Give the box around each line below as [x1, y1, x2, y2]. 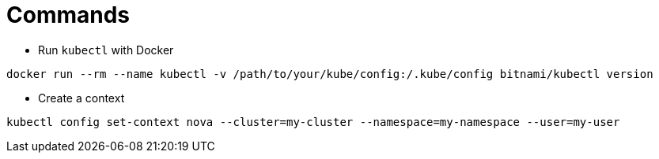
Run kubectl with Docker [38, 43, 174, 57]
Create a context [38, 91, 125, 105]
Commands [6, 2, 131, 28]
